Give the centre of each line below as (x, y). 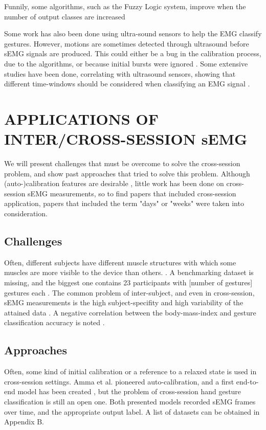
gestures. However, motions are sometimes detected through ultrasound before (127, 43)
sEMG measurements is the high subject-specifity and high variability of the (124, 302)
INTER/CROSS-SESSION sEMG (126, 139)
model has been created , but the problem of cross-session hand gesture (129, 391)
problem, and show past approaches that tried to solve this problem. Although (127, 173)
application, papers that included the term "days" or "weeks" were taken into (124, 203)
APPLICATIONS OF (81, 118)
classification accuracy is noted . (54, 322)
